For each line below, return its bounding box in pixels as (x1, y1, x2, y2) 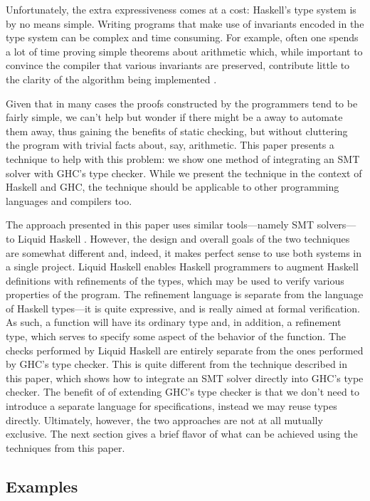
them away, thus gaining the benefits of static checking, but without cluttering (6, 123, 348, 138)
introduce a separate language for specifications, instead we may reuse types (6, 399, 337, 413)
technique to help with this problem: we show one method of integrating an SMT (6, 151, 360, 166)
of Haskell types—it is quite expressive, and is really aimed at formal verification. (6, 300, 360, 315)
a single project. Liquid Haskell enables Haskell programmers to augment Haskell (6, 259, 359, 274)
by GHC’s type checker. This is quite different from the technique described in (6, 357, 348, 371)
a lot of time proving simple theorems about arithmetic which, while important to (6, 43, 363, 58)
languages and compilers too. (6, 193, 132, 208)
